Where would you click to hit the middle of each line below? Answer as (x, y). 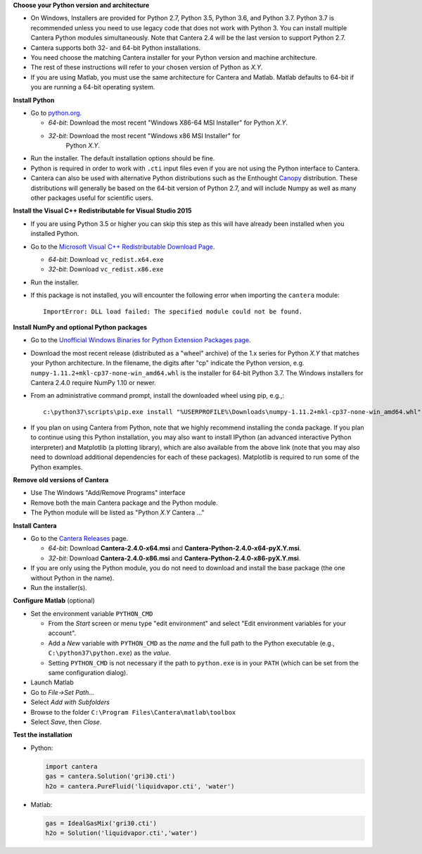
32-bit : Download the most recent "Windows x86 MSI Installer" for (144, 136)
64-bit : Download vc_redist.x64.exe (106, 259)
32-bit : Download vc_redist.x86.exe (106, 269)
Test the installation (43, 735)
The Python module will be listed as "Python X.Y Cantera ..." (117, 513)
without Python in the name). (72, 578)
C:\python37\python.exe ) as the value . (110, 653)
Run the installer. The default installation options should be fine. (123, 158)
